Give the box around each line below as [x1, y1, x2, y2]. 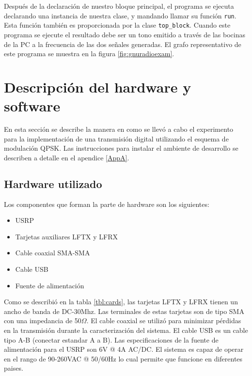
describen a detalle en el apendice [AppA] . [4, 152, 129, 162]
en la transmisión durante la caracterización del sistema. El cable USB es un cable [4, 325, 248, 335]
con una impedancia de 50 [4, 315, 81, 326]
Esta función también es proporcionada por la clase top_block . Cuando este [4, 20, 231, 30]
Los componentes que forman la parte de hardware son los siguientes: [4, 199, 209, 209]
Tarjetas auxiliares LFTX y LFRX [15, 231, 118, 241]
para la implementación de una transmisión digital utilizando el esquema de [4, 133, 229, 143]
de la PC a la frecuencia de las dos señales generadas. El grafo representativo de [4, 39, 241, 49]
